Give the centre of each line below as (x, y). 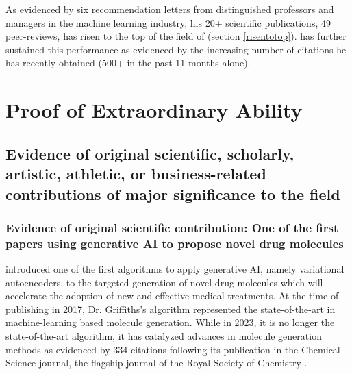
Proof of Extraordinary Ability (154, 110)
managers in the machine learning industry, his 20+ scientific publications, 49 (168, 22)
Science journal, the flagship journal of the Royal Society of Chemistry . (156, 363)
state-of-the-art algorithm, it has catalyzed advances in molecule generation (164, 336)
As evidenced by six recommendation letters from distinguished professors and (170, 9)
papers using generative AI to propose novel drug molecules (175, 243)
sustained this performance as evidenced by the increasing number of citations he (176, 49)
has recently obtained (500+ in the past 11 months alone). (128, 63)
